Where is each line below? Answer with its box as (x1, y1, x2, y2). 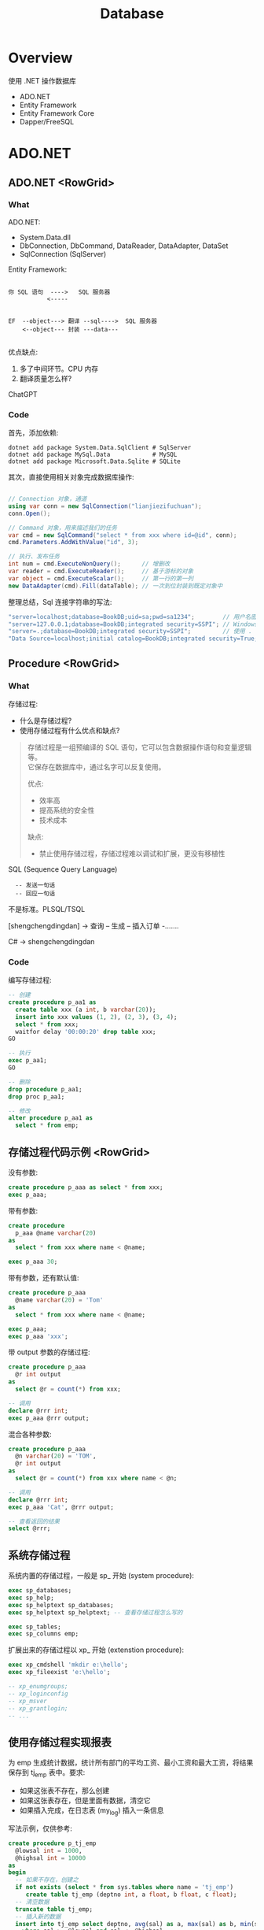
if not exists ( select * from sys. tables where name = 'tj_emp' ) (15, 1884, 234, 1891)
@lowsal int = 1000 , (15, 1847, 82, 1854)
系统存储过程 (8, 1548, 71, 1561)
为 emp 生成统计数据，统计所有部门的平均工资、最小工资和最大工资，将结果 (8, 1758, 254, 1768)
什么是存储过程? (19, 716, 72, 725)
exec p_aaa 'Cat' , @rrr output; (8, 1503, 114, 1511)
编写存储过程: (8, 976, 53, 985)
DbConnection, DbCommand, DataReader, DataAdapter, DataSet (19, 241, 229, 250)
